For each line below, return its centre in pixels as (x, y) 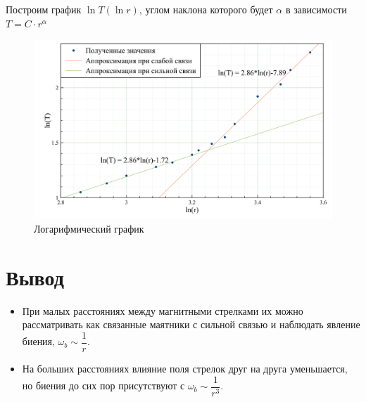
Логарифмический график (89, 229)
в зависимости (316, 9)
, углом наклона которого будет (206, 9)
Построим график (44, 9)
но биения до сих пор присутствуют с (103, 385)
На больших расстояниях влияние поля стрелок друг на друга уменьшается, (185, 368)
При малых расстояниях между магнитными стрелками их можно (163, 310)
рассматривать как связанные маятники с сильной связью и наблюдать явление (191, 324)
